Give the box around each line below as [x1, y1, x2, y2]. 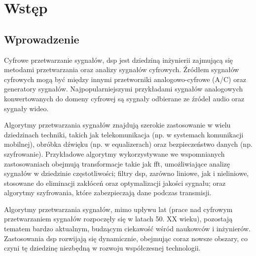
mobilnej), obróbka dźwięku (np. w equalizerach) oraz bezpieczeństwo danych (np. [4, 139, 253, 149]
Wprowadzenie [4, 31, 79, 46]
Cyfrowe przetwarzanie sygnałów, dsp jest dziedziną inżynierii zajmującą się [4, 54, 233, 65]
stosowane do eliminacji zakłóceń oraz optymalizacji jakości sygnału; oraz [4, 177, 226, 188]
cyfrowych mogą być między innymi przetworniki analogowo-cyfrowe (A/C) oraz [4, 74, 246, 84]
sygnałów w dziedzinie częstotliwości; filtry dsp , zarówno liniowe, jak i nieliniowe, [4, 168, 249, 178]
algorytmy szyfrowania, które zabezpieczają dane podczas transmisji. [4, 187, 212, 198]
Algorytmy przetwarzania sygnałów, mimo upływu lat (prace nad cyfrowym [4, 204, 233, 214]
